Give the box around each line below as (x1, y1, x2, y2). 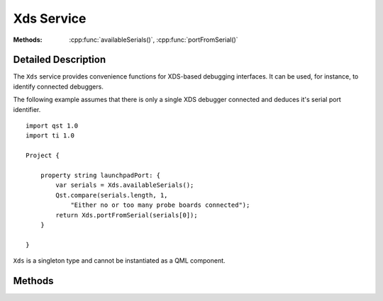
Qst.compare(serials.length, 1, (55, 191, 168, 199)
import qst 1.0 (26, 122, 79, 130)
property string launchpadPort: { (40, 171, 161, 179)
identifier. (13, 105, 41, 113)
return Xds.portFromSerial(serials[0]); (55, 211, 198, 219)
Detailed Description (13, 54, 106, 66)
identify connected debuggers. (13, 82, 104, 91)
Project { (26, 152, 60, 159)
